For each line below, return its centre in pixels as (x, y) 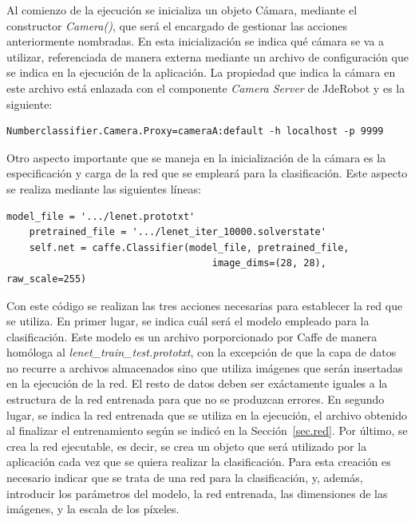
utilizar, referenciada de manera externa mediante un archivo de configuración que (207, 56)
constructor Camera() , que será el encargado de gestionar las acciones (177, 25)
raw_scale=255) (47, 279)
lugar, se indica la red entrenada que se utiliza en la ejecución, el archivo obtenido (207, 414)
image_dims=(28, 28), (269, 263)
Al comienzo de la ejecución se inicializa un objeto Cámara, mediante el (182, 10)
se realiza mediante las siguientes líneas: (104, 188)
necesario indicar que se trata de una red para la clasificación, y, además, (185, 478)
